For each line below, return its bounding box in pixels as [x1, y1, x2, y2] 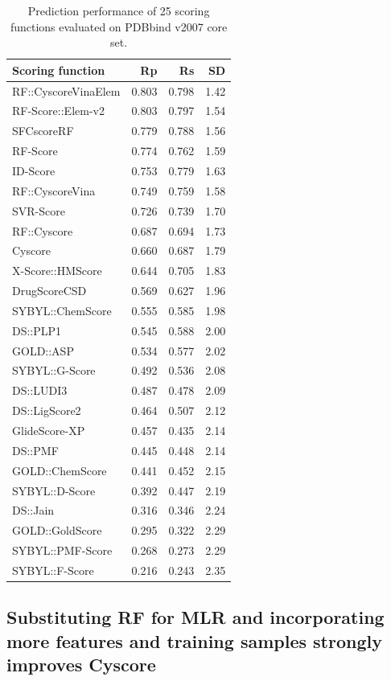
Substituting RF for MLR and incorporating [6, 605, 385, 630]
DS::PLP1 [12, 322, 62, 338]
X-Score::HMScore [12, 262, 102, 279]
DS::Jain [12, 502, 55, 519]
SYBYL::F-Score [12, 561, 94, 578]
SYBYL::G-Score [12, 362, 96, 379]
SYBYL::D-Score [12, 482, 96, 498]
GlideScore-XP [12, 421, 85, 438]
